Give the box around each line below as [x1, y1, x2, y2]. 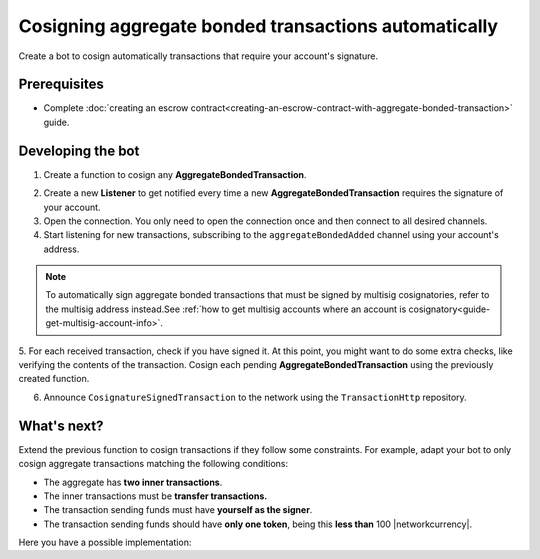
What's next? [18, 417, 104, 434]
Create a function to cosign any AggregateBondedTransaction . [43, 168, 307, 180]
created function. [18, 373, 90, 385]
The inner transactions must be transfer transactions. [43, 490, 268, 502]
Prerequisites [18, 76, 104, 93]
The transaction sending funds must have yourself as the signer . [43, 504, 313, 516]
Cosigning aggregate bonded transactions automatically [18, 15, 499, 37]
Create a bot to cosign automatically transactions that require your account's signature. [18, 50, 379, 62]
